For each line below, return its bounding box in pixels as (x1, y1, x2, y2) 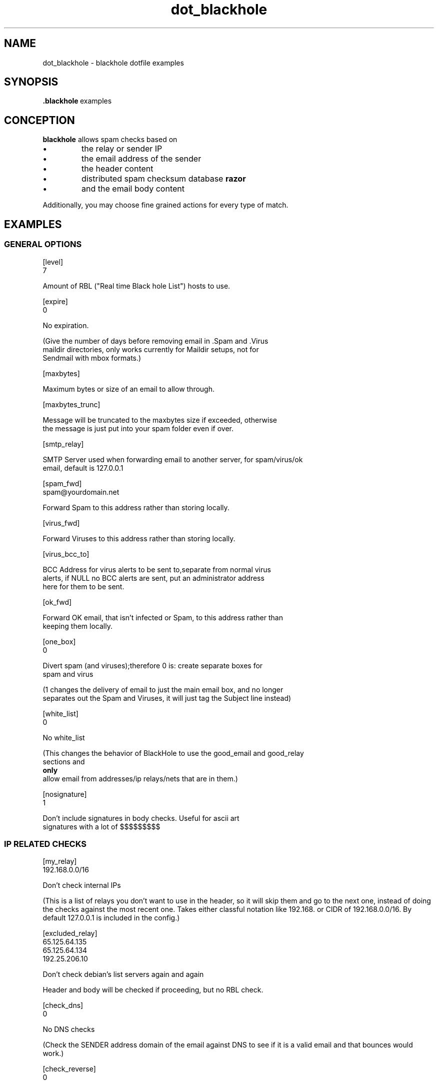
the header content (81, 164, 153, 174)
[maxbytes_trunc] (42, 400, 100, 409)
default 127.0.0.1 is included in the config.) (42, 913, 180, 922)
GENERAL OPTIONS (4, 239, 82, 250)
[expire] (42, 297, 68, 306)
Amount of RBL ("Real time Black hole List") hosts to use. (42, 281, 230, 290)
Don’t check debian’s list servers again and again (42, 970, 204, 979)
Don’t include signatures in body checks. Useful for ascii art (42, 813, 239, 822)
